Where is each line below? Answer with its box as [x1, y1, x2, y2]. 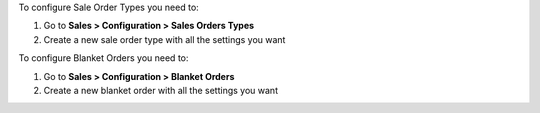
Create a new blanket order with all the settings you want [43, 84, 279, 96]
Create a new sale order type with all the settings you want [43, 33, 286, 45]
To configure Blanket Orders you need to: [18, 52, 189, 64]
